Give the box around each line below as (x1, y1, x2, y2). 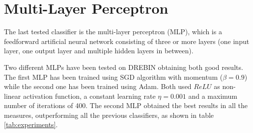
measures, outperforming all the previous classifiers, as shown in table (4, 110, 214, 120)
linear (4, 90, 21, 101)
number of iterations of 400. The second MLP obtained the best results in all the (4, 100, 248, 111)
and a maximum (188, 90, 238, 101)
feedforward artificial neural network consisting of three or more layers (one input (4, 36, 250, 46)
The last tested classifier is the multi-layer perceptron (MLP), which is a (4, 26, 222, 37)
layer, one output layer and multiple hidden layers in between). (4, 45, 194, 56)
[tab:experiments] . (4, 119, 58, 130)
